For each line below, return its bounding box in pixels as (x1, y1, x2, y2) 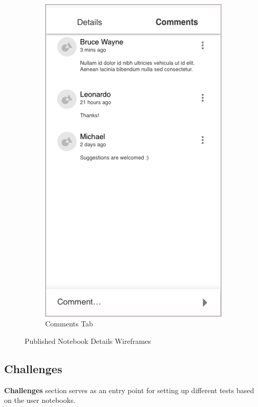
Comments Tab (45, 318, 93, 329)
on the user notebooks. (4, 395, 76, 405)
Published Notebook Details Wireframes (25, 335, 151, 346)
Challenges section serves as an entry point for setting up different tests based (4, 384, 254, 395)
